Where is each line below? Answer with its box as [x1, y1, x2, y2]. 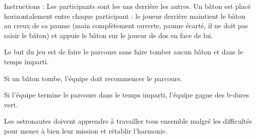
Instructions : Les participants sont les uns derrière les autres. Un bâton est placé [4, 1, 251, 11]
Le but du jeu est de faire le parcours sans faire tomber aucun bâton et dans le [4, 46, 243, 57]
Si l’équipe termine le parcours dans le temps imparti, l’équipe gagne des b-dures [4, 90, 250, 100]
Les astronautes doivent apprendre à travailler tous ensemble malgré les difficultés [4, 116, 253, 126]
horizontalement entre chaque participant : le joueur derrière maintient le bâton [4, 10, 246, 21]
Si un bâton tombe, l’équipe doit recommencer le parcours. [4, 73, 182, 83]
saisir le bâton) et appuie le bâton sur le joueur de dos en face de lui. [4, 30, 213, 40]
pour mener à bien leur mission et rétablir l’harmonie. [4, 125, 167, 136]
